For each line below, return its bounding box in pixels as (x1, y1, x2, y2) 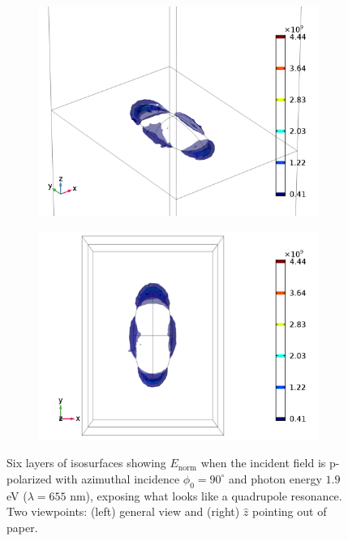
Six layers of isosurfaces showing (6, 454, 166, 471)
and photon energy (229, 470, 322, 487)
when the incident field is (200, 454, 326, 471)
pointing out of (252, 503, 327, 520)
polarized (6, 470, 52, 487)
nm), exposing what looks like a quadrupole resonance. (70, 487, 342, 504)
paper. (6, 518, 38, 535)
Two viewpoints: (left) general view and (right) (6, 503, 240, 520)
